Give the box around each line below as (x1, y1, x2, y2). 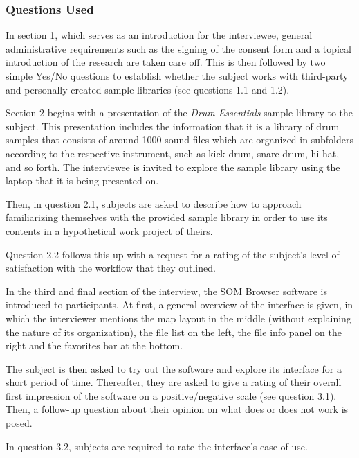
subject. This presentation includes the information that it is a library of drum (6, 118, 340, 133)
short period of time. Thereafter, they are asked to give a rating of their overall (6, 375, 342, 389)
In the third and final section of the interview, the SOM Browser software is (6, 283, 328, 298)
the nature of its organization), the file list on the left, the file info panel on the (6, 324, 342, 339)
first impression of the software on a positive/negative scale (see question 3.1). (6, 388, 337, 403)
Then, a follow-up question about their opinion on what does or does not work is (6, 402, 349, 416)
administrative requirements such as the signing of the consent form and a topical (6, 41, 351, 55)
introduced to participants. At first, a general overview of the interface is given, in (6, 297, 353, 312)
